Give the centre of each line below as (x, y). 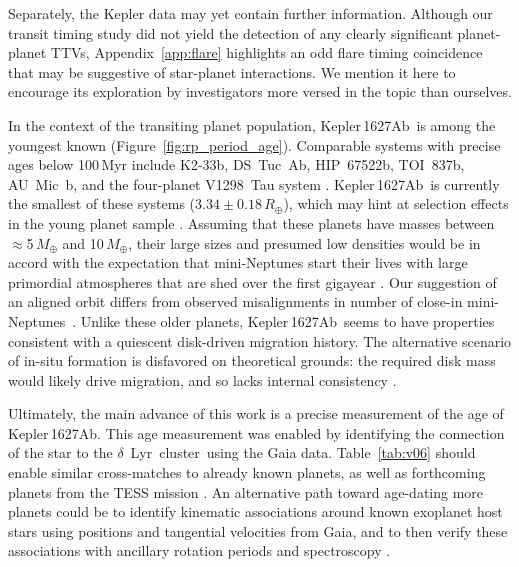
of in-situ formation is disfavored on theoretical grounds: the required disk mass (252, 360)
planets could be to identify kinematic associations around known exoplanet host (255, 511)
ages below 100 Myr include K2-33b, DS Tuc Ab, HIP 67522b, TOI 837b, (236, 164)
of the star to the (60, 452)
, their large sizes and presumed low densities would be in (304, 242)
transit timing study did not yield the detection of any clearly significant (230, 32)
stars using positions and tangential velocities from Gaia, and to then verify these (258, 530)
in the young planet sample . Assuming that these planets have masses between (251, 222)
